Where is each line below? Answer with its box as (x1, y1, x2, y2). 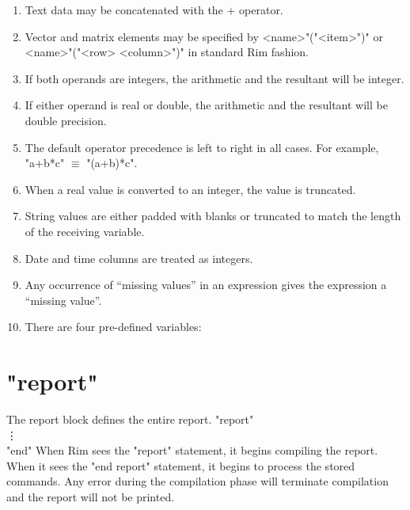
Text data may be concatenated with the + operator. (25, 2, 283, 17)
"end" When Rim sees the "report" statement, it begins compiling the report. (6, 442, 378, 459)
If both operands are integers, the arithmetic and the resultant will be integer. (25, 70, 404, 86)
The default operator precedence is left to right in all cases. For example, (25, 139, 379, 155)
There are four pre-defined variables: (25, 318, 202, 335)
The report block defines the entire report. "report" (6, 411, 254, 428)
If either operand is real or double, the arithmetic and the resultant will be (25, 97, 388, 113)
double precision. (25, 112, 107, 128)
